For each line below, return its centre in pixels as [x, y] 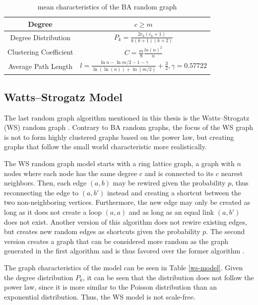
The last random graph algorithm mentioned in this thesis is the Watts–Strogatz [127, 117]
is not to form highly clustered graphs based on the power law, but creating [119, 137]
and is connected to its [179, 173]
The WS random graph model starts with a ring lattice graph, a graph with [119, 163]
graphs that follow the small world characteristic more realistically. [105, 147]
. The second [226, 231]
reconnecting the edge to [41, 192]
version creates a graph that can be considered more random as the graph [116, 241]
